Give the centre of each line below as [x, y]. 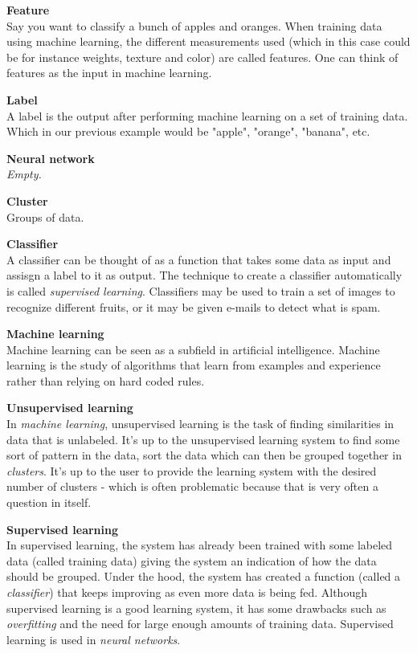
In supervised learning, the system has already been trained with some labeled [200, 545]
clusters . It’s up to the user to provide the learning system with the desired [192, 470]
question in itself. [49, 502]
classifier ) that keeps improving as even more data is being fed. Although [187, 592]
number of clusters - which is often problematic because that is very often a [192, 486]
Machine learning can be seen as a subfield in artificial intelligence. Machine [193, 349]
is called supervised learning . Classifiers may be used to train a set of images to [201, 290]
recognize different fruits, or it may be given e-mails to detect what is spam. [194, 306]
